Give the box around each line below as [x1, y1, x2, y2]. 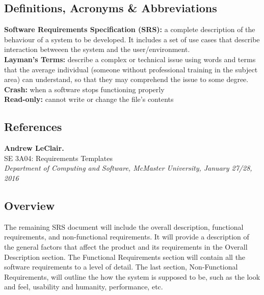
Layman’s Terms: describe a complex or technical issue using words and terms [4, 53, 256, 64]
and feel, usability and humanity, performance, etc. [4, 281, 163, 292]
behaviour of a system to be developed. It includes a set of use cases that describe [4, 34, 260, 44]
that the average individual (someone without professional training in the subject [4, 64, 258, 74]
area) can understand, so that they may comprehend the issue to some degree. [4, 74, 249, 85]
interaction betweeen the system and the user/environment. [4, 44, 190, 55]
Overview [4, 197, 55, 213]
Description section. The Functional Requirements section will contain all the [4, 251, 246, 262]
